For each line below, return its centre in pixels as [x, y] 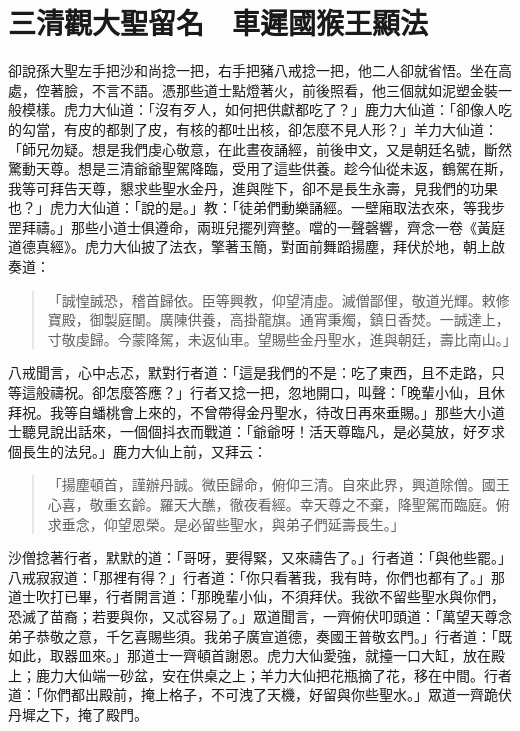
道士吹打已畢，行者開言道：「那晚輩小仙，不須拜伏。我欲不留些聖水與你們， [256, 596]
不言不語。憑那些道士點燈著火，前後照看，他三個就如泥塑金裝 [294, 89]
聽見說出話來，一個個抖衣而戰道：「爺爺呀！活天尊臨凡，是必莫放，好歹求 [263, 431]
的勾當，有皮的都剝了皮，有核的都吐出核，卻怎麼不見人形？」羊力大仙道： [253, 128]
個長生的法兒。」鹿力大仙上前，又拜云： [137, 450]
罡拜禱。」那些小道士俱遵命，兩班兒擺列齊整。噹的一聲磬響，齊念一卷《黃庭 [256, 226]
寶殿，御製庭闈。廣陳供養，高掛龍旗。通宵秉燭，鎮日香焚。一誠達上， [278, 319]
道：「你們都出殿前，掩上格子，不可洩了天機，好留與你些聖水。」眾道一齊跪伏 [260, 694]
